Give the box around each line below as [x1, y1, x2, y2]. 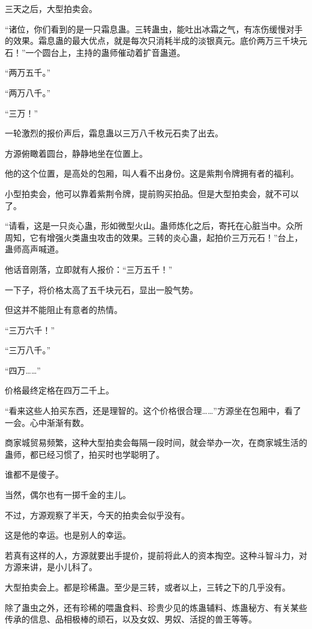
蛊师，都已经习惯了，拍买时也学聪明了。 [5, 448, 164, 460]
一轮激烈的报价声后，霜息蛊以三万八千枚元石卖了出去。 [5, 127, 223, 139]
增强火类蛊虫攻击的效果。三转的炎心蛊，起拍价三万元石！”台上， [46, 231, 303, 243]
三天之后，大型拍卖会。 [5, 2, 97, 14]
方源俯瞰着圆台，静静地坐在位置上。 [5, 147, 148, 159]
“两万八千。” [5, 86, 51, 99]
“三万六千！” [5, 323, 55, 336]
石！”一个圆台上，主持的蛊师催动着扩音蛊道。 [5, 46, 185, 58]
